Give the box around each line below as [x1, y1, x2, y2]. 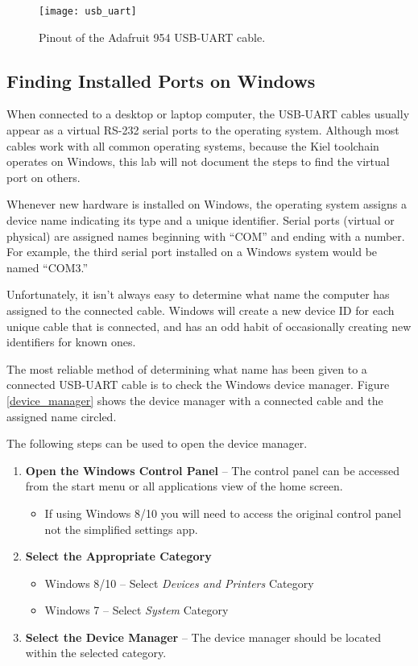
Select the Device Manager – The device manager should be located [25, 628, 381, 645]
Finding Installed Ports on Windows [6, 68, 316, 93]
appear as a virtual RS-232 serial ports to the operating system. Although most [6, 122, 399, 139]
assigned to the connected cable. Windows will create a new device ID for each [6, 301, 395, 318]
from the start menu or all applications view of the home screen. [25, 478, 343, 494]
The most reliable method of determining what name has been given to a [6, 360, 367, 377]
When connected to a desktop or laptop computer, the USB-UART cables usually [6, 105, 410, 122]
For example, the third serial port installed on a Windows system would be [6, 243, 378, 260]
